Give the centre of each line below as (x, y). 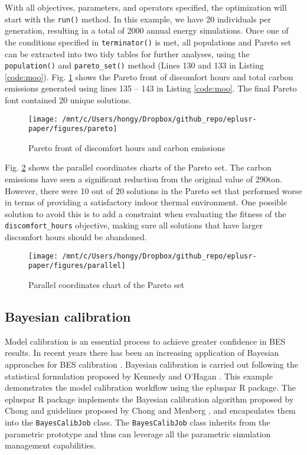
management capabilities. (50, 445)
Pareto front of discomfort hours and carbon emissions (127, 147)
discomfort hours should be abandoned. (76, 237)
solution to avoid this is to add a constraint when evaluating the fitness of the (146, 213)
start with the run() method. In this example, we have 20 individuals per (138, 19)
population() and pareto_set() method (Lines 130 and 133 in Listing (134, 65)
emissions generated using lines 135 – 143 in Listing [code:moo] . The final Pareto (151, 88)
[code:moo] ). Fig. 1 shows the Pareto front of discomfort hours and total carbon (149, 76)
